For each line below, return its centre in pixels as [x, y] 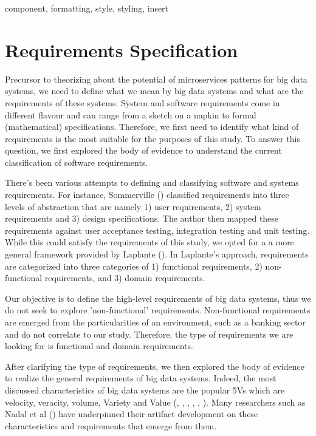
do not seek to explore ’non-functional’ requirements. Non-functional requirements [158, 310]
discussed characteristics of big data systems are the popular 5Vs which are [145, 390]
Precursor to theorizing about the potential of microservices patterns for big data [156, 79]
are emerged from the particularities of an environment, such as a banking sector [155, 322]
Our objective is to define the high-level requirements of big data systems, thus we [158, 298]
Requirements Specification [122, 49]
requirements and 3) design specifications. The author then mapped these [142, 218]
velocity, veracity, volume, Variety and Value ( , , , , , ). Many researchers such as [155, 402]
